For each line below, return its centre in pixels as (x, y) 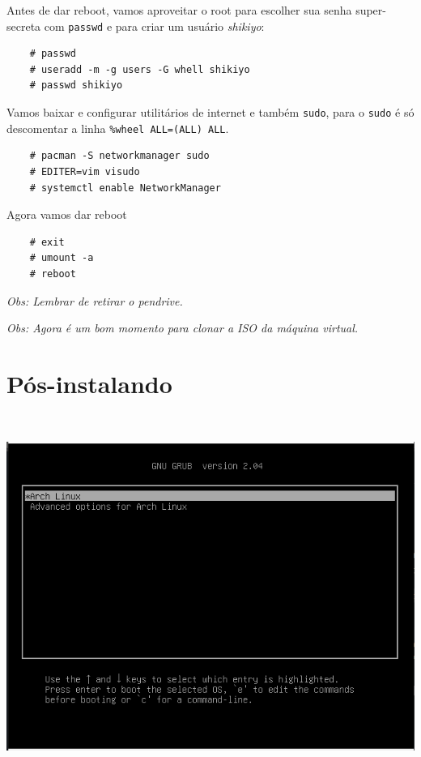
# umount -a (62, 258)
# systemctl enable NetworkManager (125, 188)
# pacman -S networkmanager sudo (119, 156)
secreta (24, 26)
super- (371, 10)
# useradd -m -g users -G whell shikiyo (140, 69)
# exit (47, 242)
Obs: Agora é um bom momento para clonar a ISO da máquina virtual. (183, 328)
